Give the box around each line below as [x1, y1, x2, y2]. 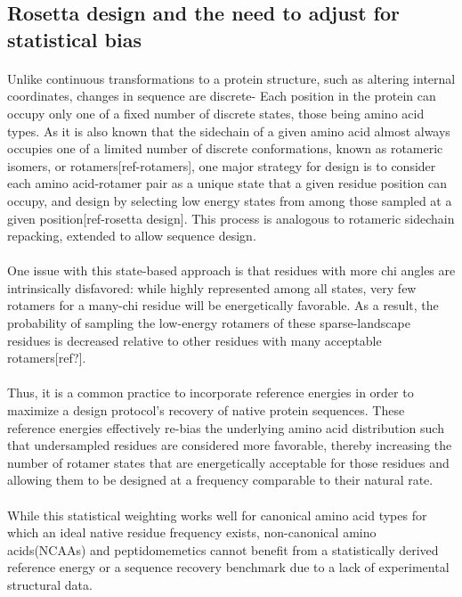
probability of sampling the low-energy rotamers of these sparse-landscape [7, 314, 410, 332]
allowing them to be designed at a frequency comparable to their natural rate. [7, 470, 434, 489]
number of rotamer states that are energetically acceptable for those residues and [7, 453, 450, 471]
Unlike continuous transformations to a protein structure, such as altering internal [7, 69, 456, 87]
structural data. [7, 575, 93, 593]
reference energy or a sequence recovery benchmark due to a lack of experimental [7, 558, 450, 577]
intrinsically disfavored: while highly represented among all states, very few [7, 278, 417, 297]
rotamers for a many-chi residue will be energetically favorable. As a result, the [7, 296, 439, 315]
